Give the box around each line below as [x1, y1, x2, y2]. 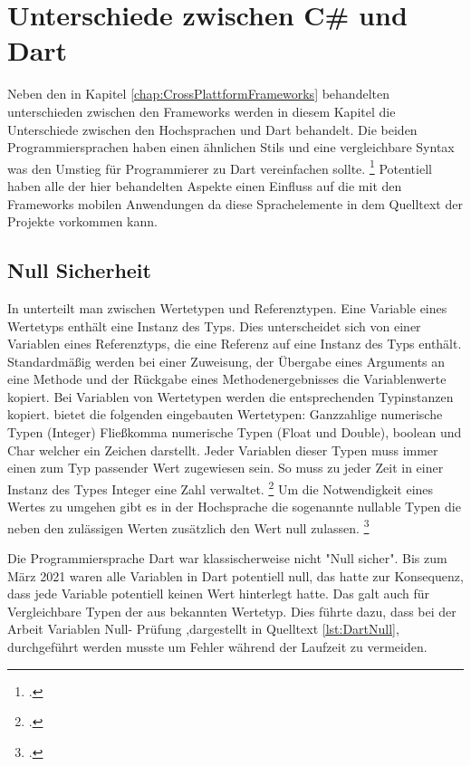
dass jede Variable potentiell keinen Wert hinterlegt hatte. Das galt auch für [7, 584, 430, 603]
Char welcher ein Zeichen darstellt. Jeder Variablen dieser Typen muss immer [7, 440, 438, 459]
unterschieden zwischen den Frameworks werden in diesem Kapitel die [7, 101, 396, 120]
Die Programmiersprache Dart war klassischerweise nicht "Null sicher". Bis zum [7, 548, 447, 567]
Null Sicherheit [7, 256, 151, 284]
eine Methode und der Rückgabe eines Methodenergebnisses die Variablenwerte [7, 369, 447, 388]
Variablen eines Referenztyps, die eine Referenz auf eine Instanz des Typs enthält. [7, 334, 462, 353]
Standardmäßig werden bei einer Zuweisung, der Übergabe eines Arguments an [7, 351, 446, 370]
